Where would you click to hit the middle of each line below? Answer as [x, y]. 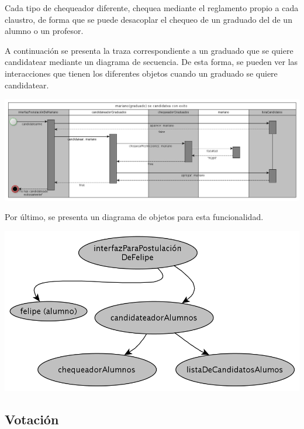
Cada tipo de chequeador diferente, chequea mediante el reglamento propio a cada [152, 8]
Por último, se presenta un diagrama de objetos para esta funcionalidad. [134, 217]
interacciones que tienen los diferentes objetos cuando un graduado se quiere [141, 73]
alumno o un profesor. [44, 31]
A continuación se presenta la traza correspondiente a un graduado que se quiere [149, 50]
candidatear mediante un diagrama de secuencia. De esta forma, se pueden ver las [151, 62]
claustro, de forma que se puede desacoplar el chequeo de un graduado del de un [148, 19]
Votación [32, 419]
